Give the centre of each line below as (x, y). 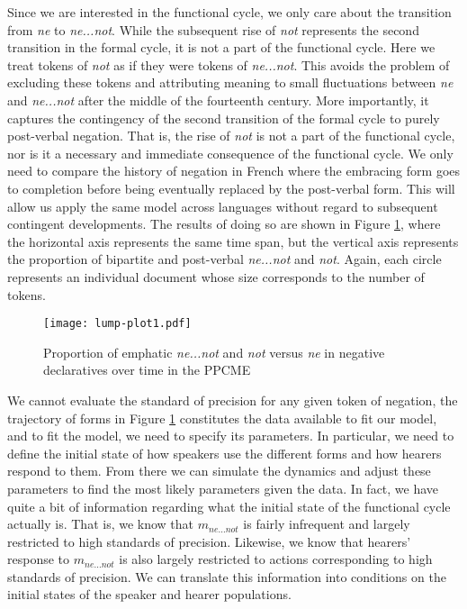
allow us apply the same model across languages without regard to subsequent (223, 206)
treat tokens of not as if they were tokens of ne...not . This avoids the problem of (229, 64)
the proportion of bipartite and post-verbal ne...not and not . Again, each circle (225, 259)
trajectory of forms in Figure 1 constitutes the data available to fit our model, (222, 418)
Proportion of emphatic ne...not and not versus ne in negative (214, 352)
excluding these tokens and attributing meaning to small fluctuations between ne (230, 82)
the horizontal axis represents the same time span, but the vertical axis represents (233, 241)
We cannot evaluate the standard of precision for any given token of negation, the (233, 400)
